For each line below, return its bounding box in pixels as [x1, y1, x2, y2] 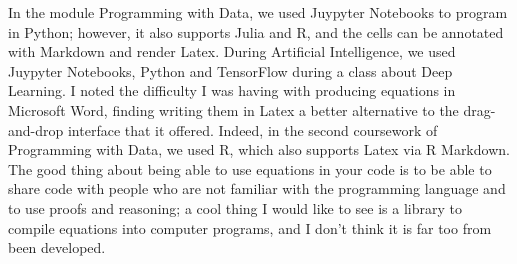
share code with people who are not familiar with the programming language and [8, 178, 506, 199]
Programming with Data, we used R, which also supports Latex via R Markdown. [8, 139, 510, 160]
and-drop [8, 119, 64, 140]
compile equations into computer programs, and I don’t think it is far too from [8, 217, 492, 238]
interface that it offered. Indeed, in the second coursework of [67, 119, 438, 140]
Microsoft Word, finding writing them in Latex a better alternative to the [8, 99, 459, 120]
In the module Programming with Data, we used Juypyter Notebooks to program [8, 2, 508, 22]
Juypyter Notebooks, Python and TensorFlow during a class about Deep [8, 60, 453, 81]
